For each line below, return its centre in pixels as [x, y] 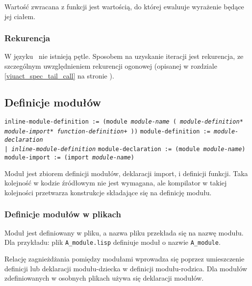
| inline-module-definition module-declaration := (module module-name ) [125, 149]
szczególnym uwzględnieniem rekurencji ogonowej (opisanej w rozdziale [111, 66]
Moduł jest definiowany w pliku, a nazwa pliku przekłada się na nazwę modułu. [124, 232]
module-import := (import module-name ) [69, 158]
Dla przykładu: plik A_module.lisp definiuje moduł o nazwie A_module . [113, 242]
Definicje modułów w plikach [63, 214]
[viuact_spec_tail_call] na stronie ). [59, 75]
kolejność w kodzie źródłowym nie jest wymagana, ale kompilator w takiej [116, 183]
